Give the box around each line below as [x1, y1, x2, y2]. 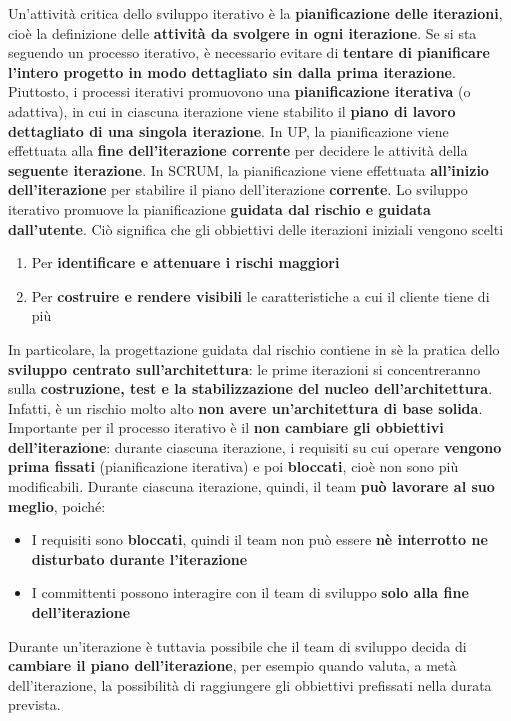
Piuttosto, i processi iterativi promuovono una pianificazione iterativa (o [8, 81, 471, 102]
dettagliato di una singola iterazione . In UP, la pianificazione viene [8, 120, 449, 141]
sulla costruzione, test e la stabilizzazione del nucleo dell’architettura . [8, 378, 493, 399]
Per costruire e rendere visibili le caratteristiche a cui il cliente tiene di [31, 285, 490, 306]
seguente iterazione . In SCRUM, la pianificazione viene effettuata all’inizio [8, 159, 489, 180]
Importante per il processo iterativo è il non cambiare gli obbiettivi [8, 417, 444, 438]
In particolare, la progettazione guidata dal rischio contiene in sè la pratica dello [8, 338, 500, 359]
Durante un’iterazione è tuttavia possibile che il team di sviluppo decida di [8, 635, 467, 656]
